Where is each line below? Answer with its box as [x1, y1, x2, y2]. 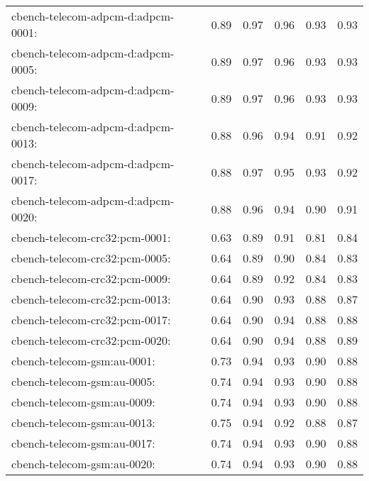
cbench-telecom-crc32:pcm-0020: [11, 332, 171, 348]
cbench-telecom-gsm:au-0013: [11, 414, 155, 431]
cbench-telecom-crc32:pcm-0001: [11, 229, 171, 245]
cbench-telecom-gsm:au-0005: [11, 373, 155, 389]
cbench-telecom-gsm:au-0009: [11, 394, 155, 410]
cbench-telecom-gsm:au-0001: [11, 353, 155, 369]
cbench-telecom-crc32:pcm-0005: [11, 250, 171, 266]
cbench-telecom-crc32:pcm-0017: [11, 311, 171, 328]
